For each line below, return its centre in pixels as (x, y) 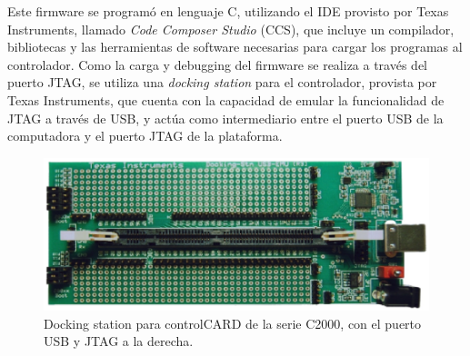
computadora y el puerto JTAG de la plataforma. (145, 136)
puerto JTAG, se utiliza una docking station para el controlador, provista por (222, 82)
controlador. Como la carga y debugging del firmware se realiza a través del (217, 64)
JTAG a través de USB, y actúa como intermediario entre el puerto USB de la (225, 118)
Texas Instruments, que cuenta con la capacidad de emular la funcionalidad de (226, 99)
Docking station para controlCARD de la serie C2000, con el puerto (233, 323)
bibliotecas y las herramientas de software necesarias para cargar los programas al (235, 47)
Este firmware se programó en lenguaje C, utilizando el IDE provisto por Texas (228, 11)
